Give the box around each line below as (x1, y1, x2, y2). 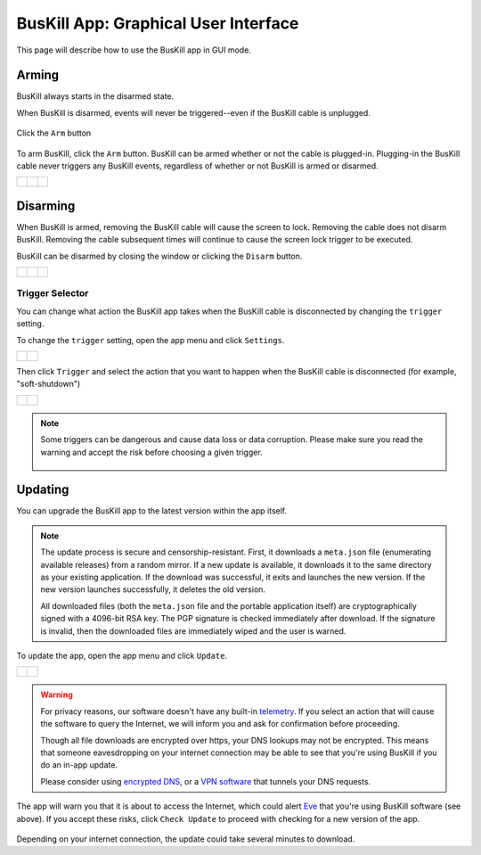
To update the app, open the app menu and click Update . (16, 651, 227, 661)
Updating (16, 482, 69, 497)
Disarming (16, 198, 76, 213)
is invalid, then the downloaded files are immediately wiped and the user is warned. (40, 625, 346, 637)
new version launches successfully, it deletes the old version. (40, 584, 266, 595)
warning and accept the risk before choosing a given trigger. (40, 447, 263, 457)
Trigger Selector (16, 287, 89, 300)
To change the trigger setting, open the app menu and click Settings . (16, 334, 285, 345)
